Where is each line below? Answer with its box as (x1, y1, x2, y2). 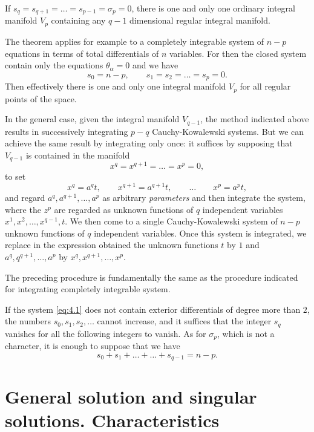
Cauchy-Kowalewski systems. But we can (152, 125, 304, 137)
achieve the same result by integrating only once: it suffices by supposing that (5, 137, 293, 149)
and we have (132, 59, 178, 71)
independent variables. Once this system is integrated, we (94, 226, 307, 239)
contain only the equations (5, 59, 103, 71)
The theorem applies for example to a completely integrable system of (5, 34, 264, 47)
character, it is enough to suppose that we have (5, 339, 180, 352)
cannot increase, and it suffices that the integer (97, 315, 272, 327)
